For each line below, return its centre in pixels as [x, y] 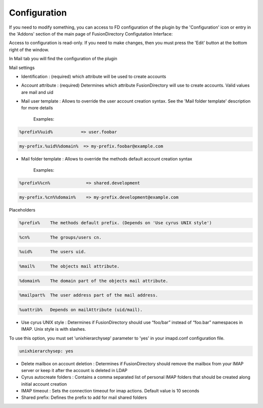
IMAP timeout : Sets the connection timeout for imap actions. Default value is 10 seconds [110, 391]
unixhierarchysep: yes [46, 351]
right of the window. [29, 50]
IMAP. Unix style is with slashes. [54, 329]
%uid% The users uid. [53, 252]
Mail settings [22, 68]
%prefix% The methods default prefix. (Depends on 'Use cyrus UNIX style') [115, 223]
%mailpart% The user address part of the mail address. [89, 295]
